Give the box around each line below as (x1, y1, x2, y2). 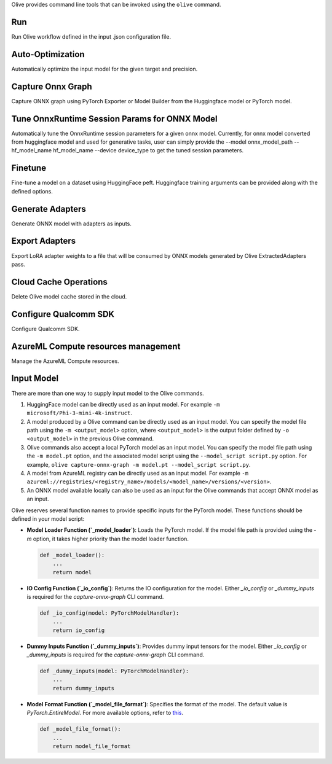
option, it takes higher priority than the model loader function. (33, 535, 189, 542)
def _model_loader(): (39, 552, 105, 558)
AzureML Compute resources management (11, 341, 181, 351)
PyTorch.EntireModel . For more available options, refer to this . (26, 709, 184, 717)
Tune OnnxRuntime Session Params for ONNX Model (11, 114, 218, 124)
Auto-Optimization (11, 49, 85, 60)
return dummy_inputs (52, 685, 115, 692)
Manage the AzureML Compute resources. (11, 357, 119, 365)
